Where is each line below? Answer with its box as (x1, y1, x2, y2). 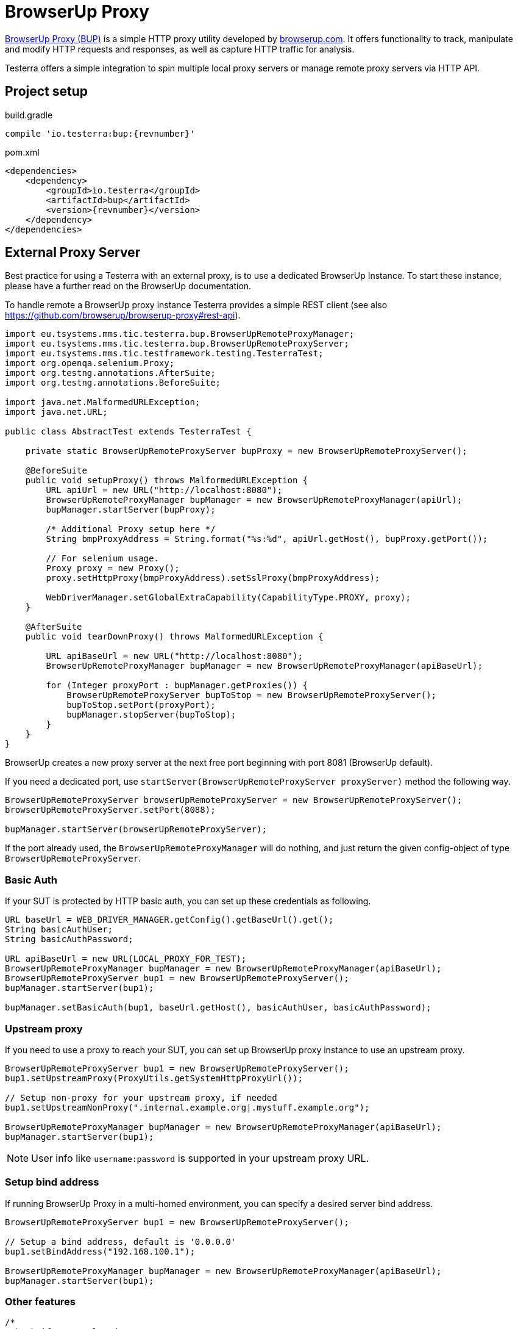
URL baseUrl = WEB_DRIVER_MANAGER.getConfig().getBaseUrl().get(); (5, 915, 334, 925)
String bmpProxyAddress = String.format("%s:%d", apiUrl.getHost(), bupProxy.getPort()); (46, 534, 488, 544)
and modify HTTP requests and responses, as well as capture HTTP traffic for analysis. (5, 43, 355, 54)
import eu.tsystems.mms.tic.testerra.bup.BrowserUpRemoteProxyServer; (5, 339, 349, 349)
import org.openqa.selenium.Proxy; (5, 358, 175, 369)
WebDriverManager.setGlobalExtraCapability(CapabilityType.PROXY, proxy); (46, 592, 411, 603)
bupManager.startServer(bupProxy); (46, 505, 216, 515)
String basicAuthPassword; (5, 934, 133, 945)
